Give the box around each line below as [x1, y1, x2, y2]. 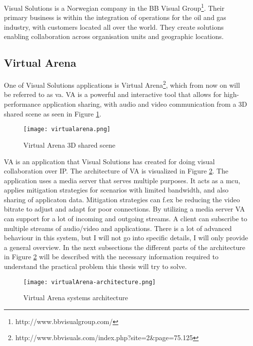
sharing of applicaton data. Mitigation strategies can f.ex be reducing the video [4, 194, 240, 204]
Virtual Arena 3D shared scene [23, 139, 116, 150]
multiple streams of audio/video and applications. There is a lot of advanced [4, 223, 232, 233]
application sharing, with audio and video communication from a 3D [43, 99, 247, 109]
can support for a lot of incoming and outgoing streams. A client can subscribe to [4, 213, 247, 224]
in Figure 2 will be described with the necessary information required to [4, 251, 218, 262]
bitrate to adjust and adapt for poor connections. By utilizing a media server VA [4, 204, 245, 214]
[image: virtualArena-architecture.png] [23, 278, 156, 286]
